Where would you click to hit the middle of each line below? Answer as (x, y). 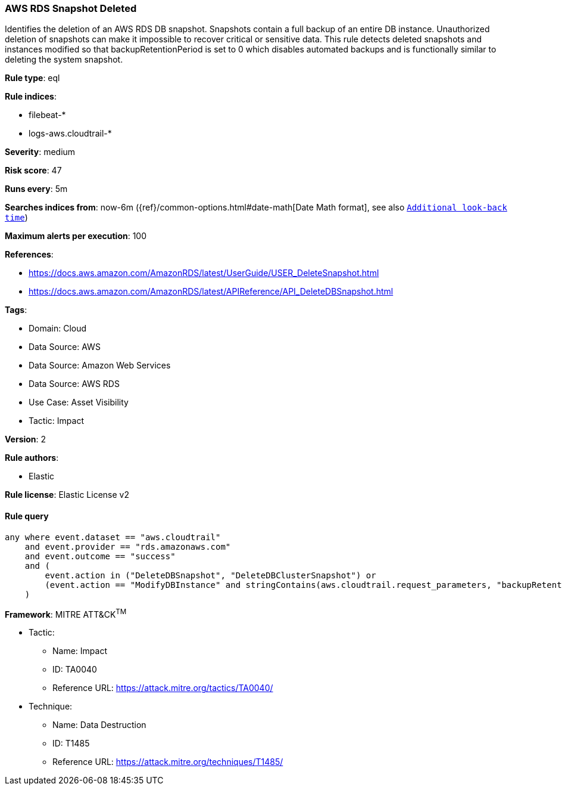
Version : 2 (26, 439)
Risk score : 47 (33, 171)
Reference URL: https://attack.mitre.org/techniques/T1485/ (168, 762)
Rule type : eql (32, 78)
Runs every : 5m (36, 189)
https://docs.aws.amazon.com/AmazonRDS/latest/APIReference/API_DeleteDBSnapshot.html (211, 292)
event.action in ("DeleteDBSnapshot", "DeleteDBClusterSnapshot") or (210, 575)
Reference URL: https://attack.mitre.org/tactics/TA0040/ (163, 688)
